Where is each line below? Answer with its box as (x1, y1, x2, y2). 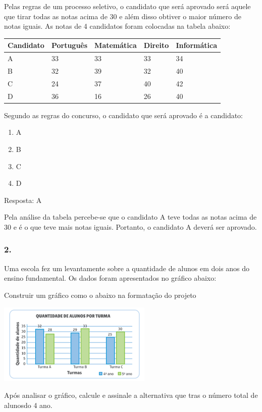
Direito (143, 40, 169, 50)
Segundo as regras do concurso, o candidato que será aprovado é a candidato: (4, 110, 243, 120)
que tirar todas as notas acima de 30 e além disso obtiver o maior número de (4, 11, 241, 21)
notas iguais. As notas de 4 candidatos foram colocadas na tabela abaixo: (4, 21, 231, 31)
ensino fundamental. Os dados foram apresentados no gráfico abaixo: (4, 273, 217, 283)
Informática (176, 40, 217, 50)
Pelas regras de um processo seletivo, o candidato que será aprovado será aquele (4, 1, 251, 11)
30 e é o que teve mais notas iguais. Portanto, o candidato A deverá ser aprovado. (4, 221, 257, 232)
